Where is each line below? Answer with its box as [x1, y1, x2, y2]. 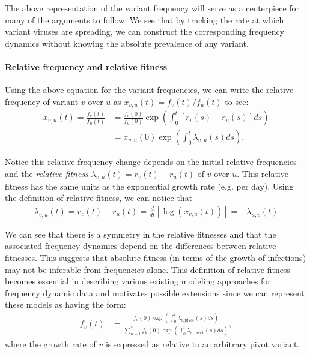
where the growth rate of [5, 337, 96, 350]
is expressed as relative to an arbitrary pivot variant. [105, 337, 300, 350]
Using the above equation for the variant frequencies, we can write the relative [5, 83, 294, 96]
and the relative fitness [5, 167, 88, 179]
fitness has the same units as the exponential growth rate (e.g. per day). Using [5, 179, 294, 192]
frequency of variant [5, 95, 79, 107]
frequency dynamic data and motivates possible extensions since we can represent [5, 286, 305, 299]
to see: [225, 95, 249, 107]
